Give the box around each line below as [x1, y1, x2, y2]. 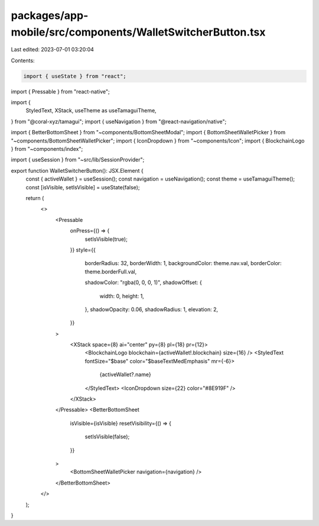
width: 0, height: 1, [99, 292, 144, 299]
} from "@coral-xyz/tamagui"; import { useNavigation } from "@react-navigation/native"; [11, 118, 227, 125]
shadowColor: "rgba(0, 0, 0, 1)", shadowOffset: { [84, 279, 202, 286]
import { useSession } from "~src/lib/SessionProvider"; [11, 156, 145, 163]
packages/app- [11, 9, 89, 22]
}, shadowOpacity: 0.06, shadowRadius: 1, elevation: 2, [84, 305, 219, 313]
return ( [25, 195, 44, 201]
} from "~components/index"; [11, 146, 83, 153]
